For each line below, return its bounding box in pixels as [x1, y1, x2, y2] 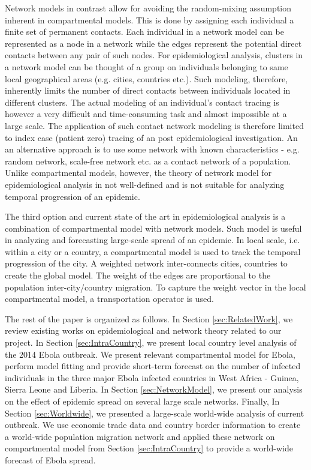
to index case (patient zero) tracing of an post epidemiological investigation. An [5, 131, 298, 143]
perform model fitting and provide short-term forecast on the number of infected [5, 360, 301, 372]
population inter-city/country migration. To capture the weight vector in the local [5, 280, 306, 293]
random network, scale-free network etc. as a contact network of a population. [5, 154, 291, 167]
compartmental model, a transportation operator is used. [5, 292, 214, 305]
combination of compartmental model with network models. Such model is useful [5, 221, 302, 234]
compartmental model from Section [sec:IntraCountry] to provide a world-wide [5, 442, 294, 454]
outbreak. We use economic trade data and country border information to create [5, 418, 301, 431]
